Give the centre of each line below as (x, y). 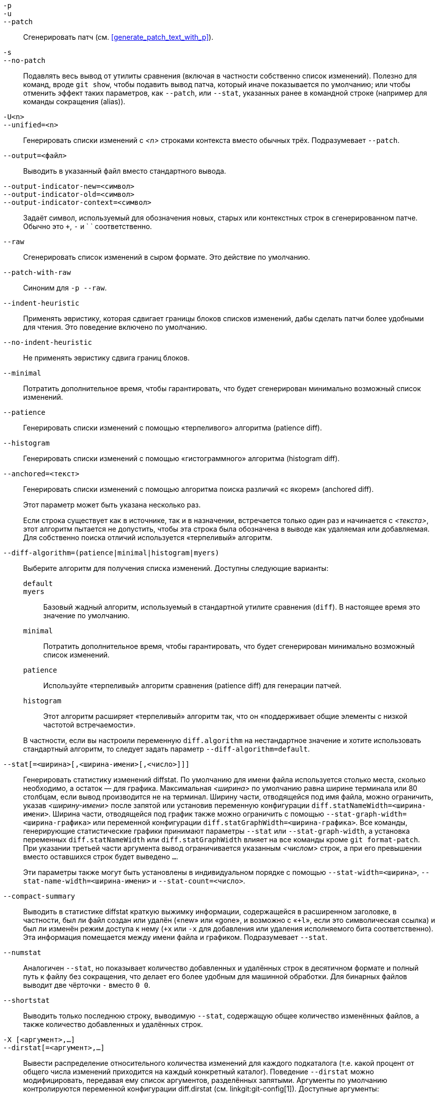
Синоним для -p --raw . (65, 288)
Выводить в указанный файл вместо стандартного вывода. (125, 171)
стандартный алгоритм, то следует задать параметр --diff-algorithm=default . (166, 749)
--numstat (22, 953)
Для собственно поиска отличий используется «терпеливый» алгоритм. (148, 537)
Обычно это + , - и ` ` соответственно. (88, 226)
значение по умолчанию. (86, 615)
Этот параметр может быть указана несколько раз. (112, 505)
